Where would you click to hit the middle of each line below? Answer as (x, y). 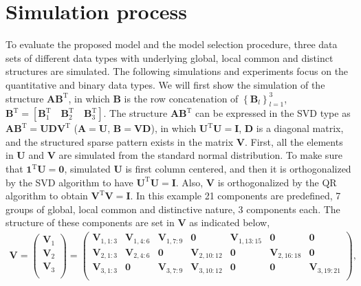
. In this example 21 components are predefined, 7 (236, 196)
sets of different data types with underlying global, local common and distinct (169, 57)
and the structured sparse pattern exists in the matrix (120, 141)
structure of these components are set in (90, 222)
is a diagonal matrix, (300, 128)
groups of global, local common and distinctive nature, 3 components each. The (173, 209)
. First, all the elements (294, 141)
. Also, (189, 182)
